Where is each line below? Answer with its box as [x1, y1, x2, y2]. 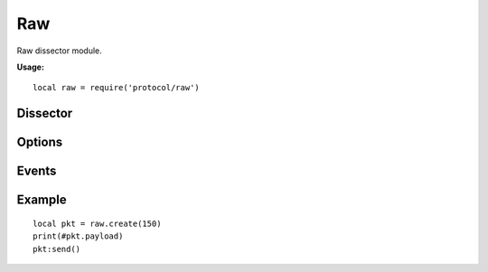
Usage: [16, 61, 45, 72]
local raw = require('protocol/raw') [33, 82, 201, 93]
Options [16, 135, 63, 150]
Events [16, 164, 57, 179]
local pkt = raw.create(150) [33, 218, 162, 229]
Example [16, 192, 67, 208]
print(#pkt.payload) [33, 231, 124, 241]
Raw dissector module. [16, 45, 103, 56]
